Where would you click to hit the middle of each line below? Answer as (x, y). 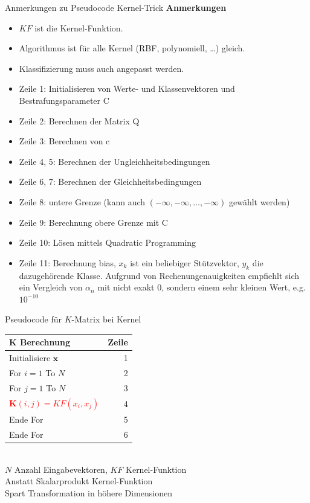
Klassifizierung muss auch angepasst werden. (102, 68)
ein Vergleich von (51, 287)
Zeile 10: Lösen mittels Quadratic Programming (108, 242)
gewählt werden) (259, 201)
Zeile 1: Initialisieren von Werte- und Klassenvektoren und (127, 88)
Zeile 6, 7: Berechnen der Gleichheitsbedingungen (110, 181)
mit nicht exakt (126, 287)
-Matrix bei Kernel (106, 319)
